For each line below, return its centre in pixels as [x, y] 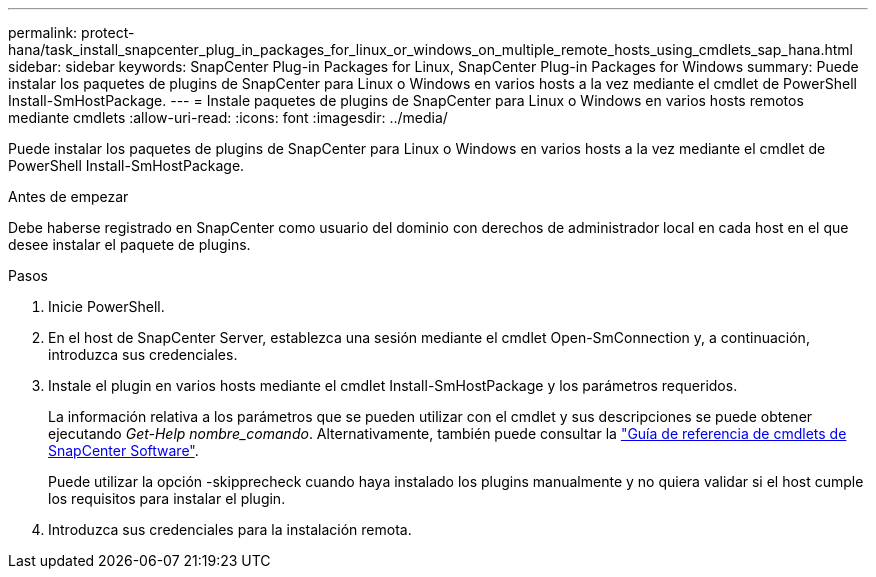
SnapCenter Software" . [123, 450]
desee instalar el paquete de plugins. [129, 244]
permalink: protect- [71, 32]
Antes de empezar [68, 196]
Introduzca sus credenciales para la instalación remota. [230, 529]
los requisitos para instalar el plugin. [167, 498]
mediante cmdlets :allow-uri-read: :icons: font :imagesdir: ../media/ [228, 117]
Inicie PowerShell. [106, 306]
